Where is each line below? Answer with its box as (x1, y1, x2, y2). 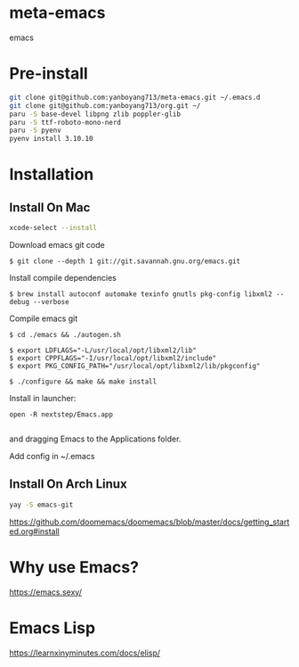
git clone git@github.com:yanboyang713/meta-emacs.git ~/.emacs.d (9, 93, 261, 102)
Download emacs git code (9, 240, 105, 250)
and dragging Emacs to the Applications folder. (9, 433, 182, 444)
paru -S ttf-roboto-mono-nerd (9, 118, 122, 127)
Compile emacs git (9, 313, 78, 324)
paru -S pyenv (9, 126, 62, 136)
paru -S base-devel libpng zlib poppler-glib (9, 110, 181, 119)
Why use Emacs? (9, 556, 140, 577)
